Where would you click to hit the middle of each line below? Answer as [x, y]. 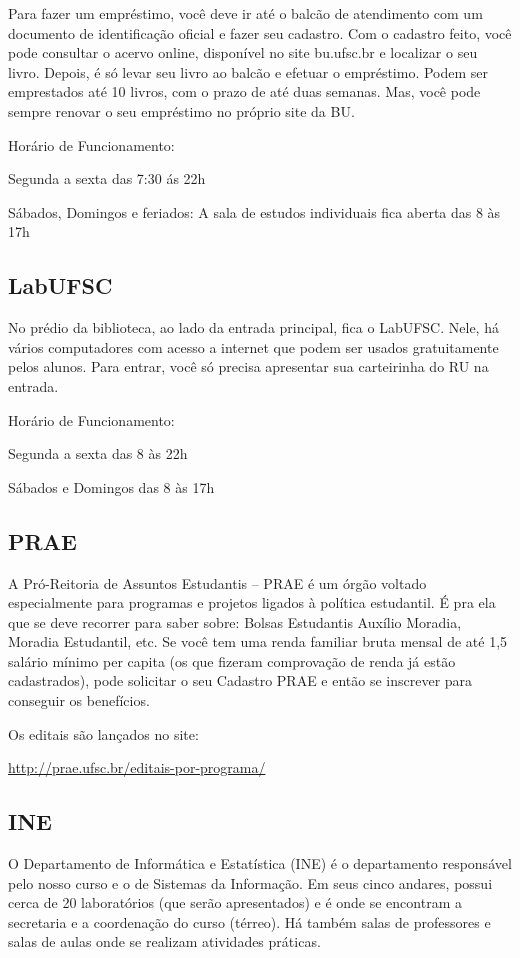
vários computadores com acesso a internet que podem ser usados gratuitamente [253, 346]
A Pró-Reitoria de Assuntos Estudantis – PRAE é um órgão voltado [217, 582]
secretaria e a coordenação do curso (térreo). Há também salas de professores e [249, 921]
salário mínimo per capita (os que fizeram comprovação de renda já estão [232, 660]
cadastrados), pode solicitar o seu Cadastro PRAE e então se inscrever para [240, 680]
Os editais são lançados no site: [103, 733]
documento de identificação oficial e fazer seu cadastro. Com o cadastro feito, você [260, 32]
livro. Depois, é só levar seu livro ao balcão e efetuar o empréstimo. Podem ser [248, 71]
